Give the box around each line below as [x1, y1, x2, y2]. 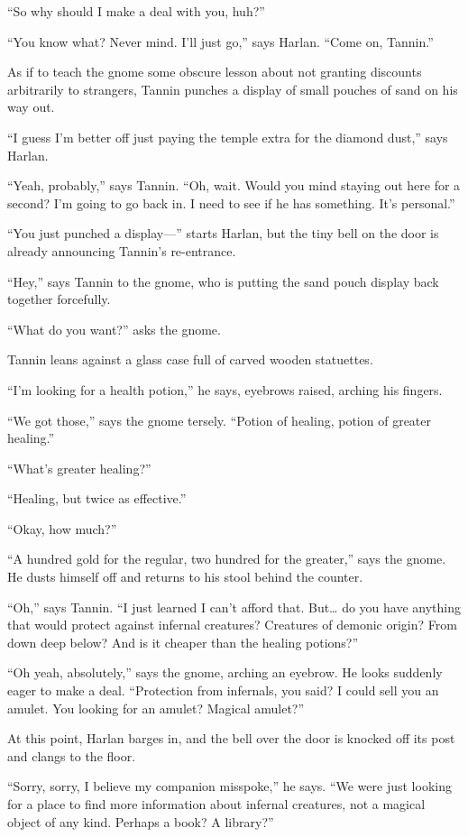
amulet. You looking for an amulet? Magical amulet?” [7, 698, 305, 717]
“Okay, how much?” [7, 519, 117, 538]
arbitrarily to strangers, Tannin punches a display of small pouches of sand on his [7, 79, 458, 98]
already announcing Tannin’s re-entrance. [7, 241, 236, 260]
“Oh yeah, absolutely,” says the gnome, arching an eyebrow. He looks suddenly [7, 663, 443, 682]
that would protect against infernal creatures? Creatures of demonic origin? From [7, 615, 457, 634]
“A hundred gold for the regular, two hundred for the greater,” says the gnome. [7, 549, 446, 568]
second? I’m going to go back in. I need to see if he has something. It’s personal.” [7, 193, 455, 212]
